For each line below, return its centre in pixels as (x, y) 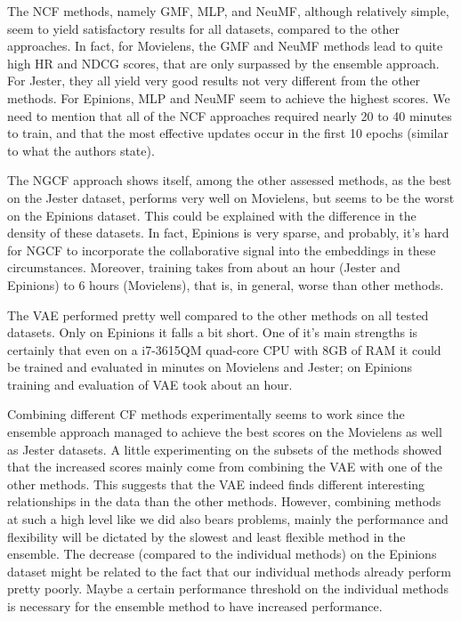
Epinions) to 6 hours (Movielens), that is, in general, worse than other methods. (226, 284)
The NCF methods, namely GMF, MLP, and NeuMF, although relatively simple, (228, 11)
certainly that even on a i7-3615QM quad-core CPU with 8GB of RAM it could (224, 349)
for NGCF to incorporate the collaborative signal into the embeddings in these (222, 250)
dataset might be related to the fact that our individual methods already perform (229, 571)
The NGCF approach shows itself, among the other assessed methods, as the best (230, 180)
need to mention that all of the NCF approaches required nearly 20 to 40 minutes (230, 115)
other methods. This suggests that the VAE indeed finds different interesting (216, 484)
